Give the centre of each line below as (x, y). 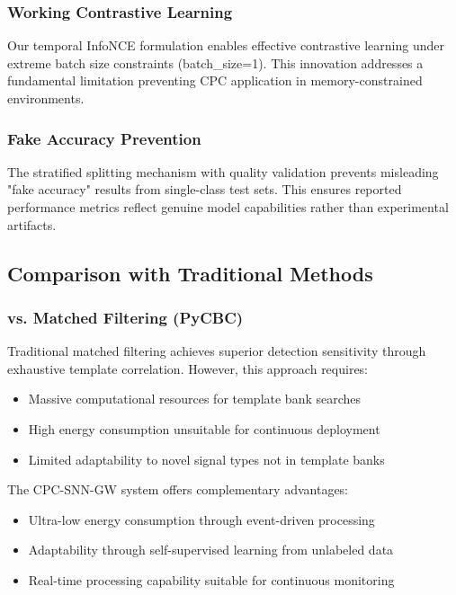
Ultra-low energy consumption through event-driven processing (201, 519)
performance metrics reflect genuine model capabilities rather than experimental (228, 207)
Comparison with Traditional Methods (190, 273)
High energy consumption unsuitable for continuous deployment (204, 428)
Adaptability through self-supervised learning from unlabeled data (211, 550)
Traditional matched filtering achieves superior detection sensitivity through (217, 351)
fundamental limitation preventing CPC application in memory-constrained (215, 80)
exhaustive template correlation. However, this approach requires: (188, 368)
